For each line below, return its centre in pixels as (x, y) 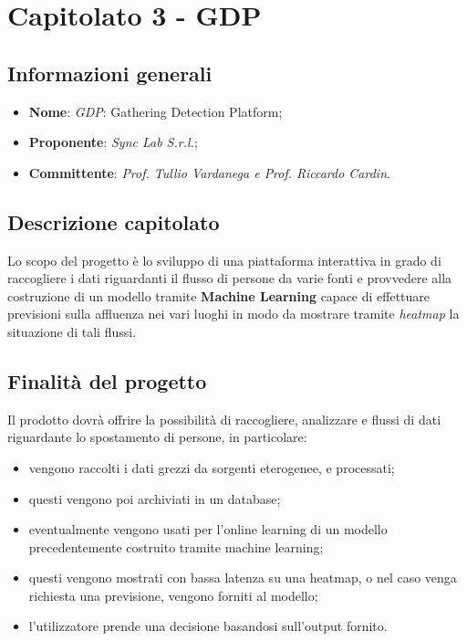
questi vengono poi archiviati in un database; (155, 498)
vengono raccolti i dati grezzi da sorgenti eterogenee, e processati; (212, 467)
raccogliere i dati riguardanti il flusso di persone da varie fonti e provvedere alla (230, 278)
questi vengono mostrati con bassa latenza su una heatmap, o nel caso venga (243, 578)
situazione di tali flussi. (72, 331)
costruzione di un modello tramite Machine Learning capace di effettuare (219, 295)
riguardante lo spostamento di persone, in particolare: (157, 437)
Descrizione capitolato (114, 221)
